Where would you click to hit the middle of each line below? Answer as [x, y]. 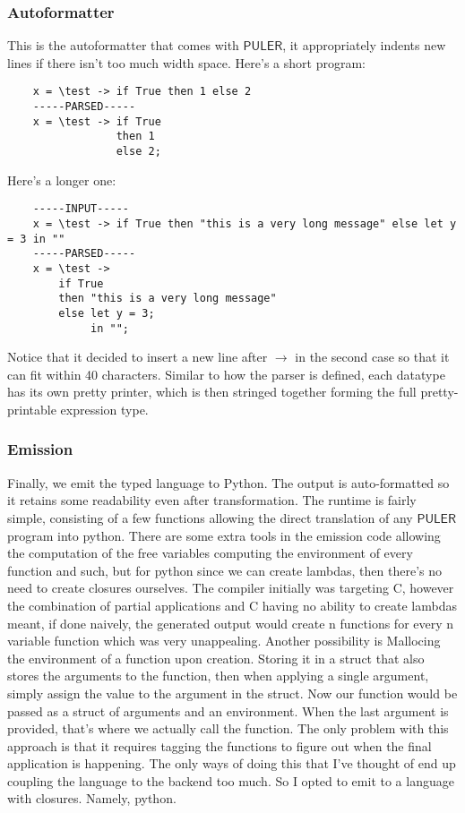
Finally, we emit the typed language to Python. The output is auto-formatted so [228, 482]
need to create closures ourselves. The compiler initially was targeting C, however [231, 588]
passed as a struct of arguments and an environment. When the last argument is [228, 710]
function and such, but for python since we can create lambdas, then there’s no [224, 570]
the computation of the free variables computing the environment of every [210, 553]
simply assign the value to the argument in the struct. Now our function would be [232, 693]
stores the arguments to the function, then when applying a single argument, [218, 676]
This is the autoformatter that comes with [123, 45]
